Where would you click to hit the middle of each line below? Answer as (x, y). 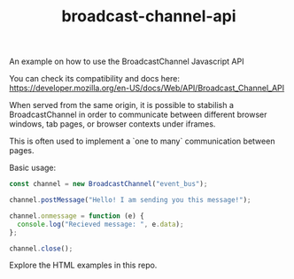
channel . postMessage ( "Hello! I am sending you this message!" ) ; (130, 200)
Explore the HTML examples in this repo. (83, 265)
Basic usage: (33, 168)
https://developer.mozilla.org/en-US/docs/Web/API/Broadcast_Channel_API (147, 88)
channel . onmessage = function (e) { (77, 216)
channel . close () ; (41, 248)
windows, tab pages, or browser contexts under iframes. (112, 124)
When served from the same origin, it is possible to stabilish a (122, 105)
